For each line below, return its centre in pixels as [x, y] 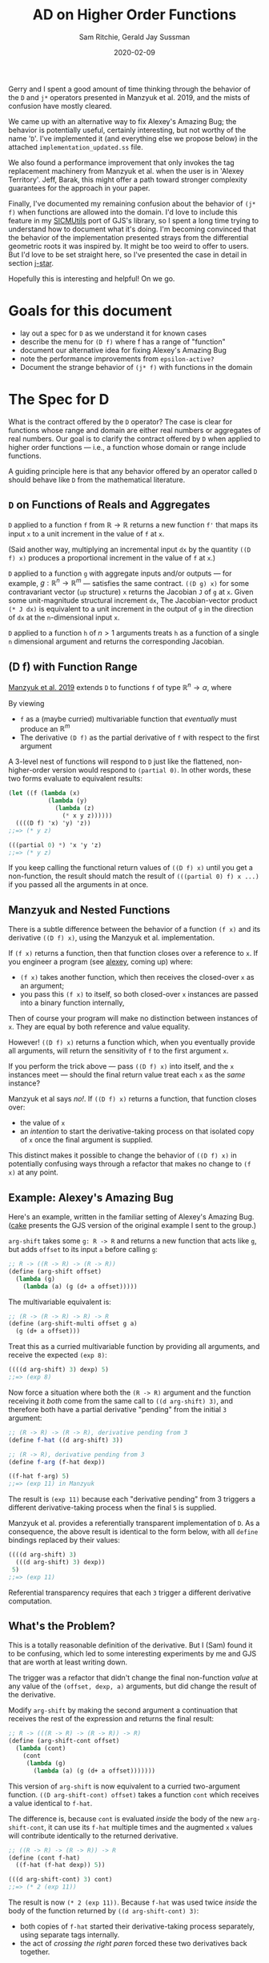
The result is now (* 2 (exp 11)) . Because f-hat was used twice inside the [133, 1902]
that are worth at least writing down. [68, 1662]
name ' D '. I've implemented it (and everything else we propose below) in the [133, 138]
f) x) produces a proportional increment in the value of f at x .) [112, 557]
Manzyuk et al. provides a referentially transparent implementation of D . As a [134, 1523]
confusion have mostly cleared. [60, 106]
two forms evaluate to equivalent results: [75, 779]
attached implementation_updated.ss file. [76, 147]
